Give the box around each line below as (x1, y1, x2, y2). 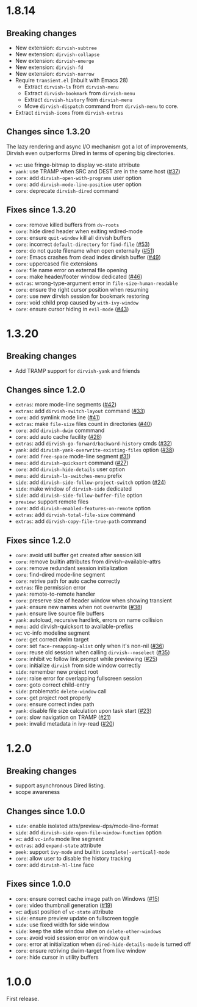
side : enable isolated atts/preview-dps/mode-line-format (15, 822, 159, 830)
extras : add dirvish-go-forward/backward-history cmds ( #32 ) (15, 440, 173, 447)
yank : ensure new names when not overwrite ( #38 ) (15, 604, 143, 611)
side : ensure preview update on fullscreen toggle (15, 914, 139, 922)
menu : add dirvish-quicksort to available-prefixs (15, 623, 134, 630)
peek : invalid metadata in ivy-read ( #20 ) (15, 720, 115, 727)
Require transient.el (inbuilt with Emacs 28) (15, 77, 128, 84)
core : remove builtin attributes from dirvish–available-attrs (15, 558, 161, 565)
